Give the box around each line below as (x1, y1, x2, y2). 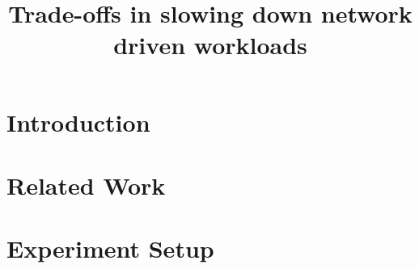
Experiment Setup (6, 232, 214, 265)
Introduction (6, 105, 150, 138)
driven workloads (113, 28, 307, 61)
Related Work (6, 168, 166, 201)
